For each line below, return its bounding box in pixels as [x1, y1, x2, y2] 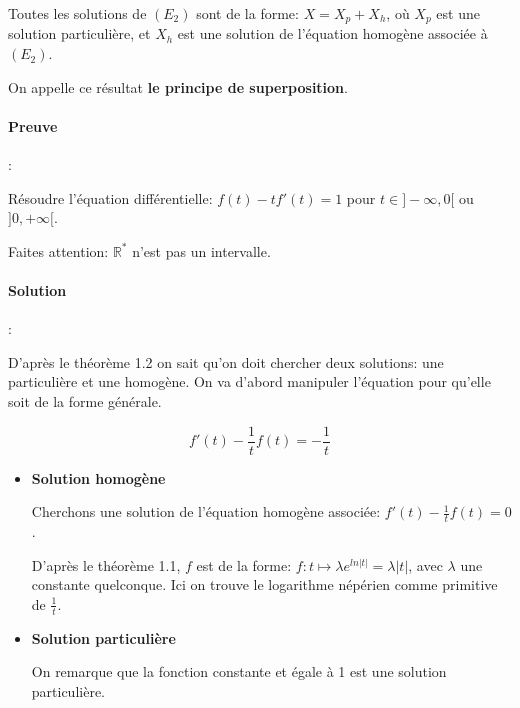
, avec [408, 554, 443, 575]
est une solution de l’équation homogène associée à [177, 23, 488, 44]
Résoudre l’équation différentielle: [8, 187, 213, 208]
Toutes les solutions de [8, 3, 147, 23]
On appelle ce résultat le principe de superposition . [8, 76, 348, 97]
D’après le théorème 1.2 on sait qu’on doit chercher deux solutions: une [8, 351, 444, 372]
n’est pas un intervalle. [132, 240, 271, 261]
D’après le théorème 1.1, [31, 554, 181, 575]
